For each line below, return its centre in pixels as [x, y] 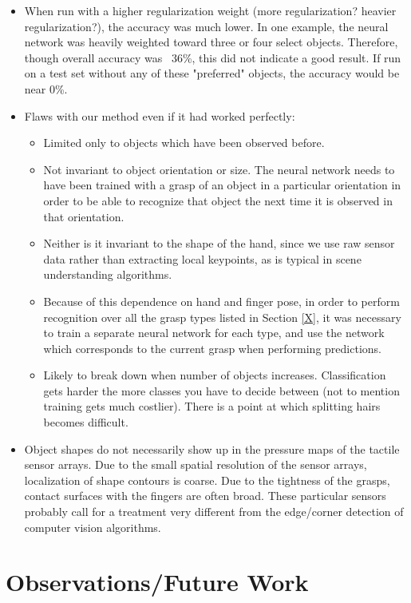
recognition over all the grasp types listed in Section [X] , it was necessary [222, 317]
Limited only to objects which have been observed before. [184, 143]
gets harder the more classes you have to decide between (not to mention [221, 390]
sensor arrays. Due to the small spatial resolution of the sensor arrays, [196, 464]
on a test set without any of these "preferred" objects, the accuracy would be [212, 73]
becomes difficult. [86, 422]
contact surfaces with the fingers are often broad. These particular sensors [205, 496]
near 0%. [46, 88]
